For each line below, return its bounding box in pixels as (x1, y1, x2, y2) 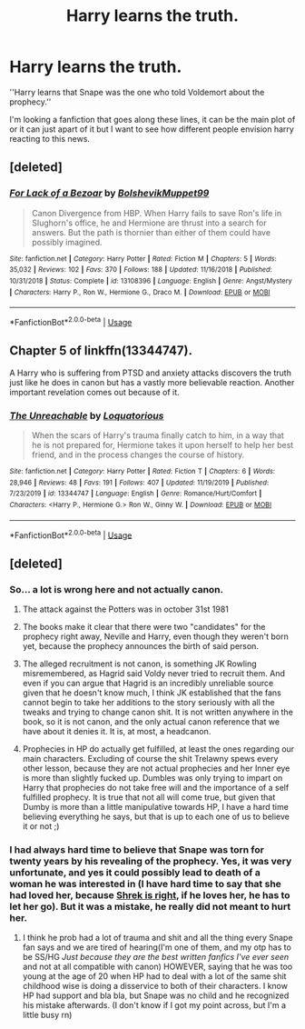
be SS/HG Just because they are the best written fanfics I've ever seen (22, 952, 290, 963)
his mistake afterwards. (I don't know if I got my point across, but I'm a (22, 1000, 287, 1011)
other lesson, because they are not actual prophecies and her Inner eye (22, 763, 290, 774)
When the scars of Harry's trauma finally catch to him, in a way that (31, 430, 284, 441)
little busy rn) (22, 1010, 73, 1021)
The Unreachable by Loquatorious (9, 409, 164, 422)
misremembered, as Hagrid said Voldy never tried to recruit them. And (22, 667, 286, 678)
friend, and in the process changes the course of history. (31, 449, 245, 460)
